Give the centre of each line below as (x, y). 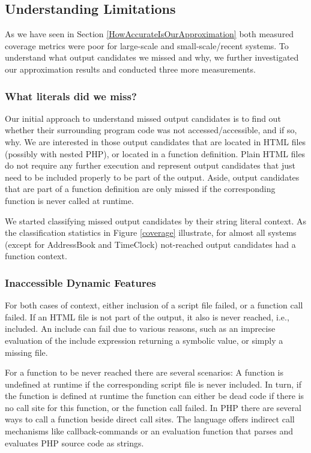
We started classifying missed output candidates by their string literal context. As (156, 220)
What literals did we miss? (71, 96)
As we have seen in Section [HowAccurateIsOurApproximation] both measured (149, 34)
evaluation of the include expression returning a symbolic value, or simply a (144, 340)
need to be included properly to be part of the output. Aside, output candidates (152, 177)
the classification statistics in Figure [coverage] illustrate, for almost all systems (151, 232)
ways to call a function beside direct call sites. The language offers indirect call (150, 419)
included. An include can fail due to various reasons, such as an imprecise (140, 328)
